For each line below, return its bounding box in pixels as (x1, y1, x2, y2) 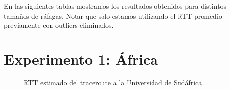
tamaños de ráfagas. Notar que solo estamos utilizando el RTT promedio (4, 10, 222, 21)
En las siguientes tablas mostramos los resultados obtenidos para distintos (4, 1, 227, 11)
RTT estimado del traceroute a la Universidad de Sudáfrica (24, 77, 202, 87)
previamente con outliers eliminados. (4, 20, 114, 30)
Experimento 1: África (4, 48, 158, 68)
